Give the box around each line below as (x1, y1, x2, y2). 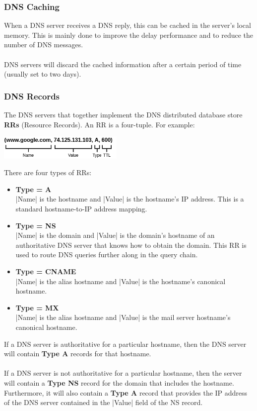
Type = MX (15, 302, 59, 312)
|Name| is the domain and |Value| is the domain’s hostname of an (15, 230, 215, 240)
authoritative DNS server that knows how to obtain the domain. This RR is (15, 239, 247, 250)
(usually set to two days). (4, 69, 81, 79)
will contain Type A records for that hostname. (4, 348, 151, 359)
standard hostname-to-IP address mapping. (15, 204, 147, 214)
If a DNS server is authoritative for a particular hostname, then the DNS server (4, 338, 247, 349)
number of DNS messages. (4, 39, 83, 50)
